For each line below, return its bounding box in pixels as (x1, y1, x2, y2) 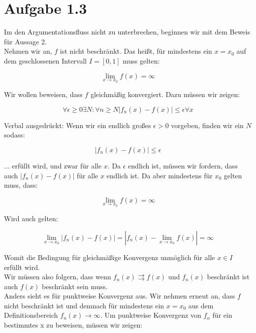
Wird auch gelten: (4, 213, 58, 224)
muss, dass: (4, 180, 38, 190)
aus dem (188, 300, 214, 310)
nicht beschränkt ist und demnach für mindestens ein (4, 300, 164, 310)
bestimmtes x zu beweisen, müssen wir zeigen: (4, 320, 143, 330)
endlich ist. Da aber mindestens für (106, 170, 213, 180)
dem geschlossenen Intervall (4, 55, 87, 66)
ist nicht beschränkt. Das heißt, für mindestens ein (60, 46, 212, 56)
